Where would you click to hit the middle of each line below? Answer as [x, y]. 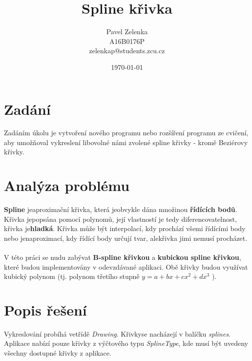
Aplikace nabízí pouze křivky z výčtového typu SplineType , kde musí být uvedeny [126, 343]
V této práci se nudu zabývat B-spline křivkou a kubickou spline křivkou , [123, 257]
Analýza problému [67, 185]
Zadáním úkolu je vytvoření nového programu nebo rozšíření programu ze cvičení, [126, 133]
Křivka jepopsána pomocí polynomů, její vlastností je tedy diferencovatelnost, [120, 219]
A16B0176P [127, 41]
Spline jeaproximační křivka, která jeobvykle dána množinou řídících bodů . [121, 209]
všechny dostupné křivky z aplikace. [58, 352]
